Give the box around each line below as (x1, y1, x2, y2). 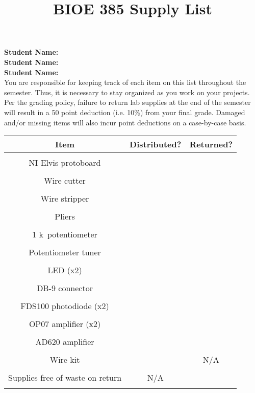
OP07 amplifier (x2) (29, 318, 101, 330)
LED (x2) (47, 264, 82, 276)
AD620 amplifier (35, 336, 94, 348)
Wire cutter (44, 174, 86, 187)
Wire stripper (40, 192, 89, 205)
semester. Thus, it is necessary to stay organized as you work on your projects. (4, 86, 250, 97)
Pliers (55, 210, 75, 223)
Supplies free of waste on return (8, 372, 122, 384)
